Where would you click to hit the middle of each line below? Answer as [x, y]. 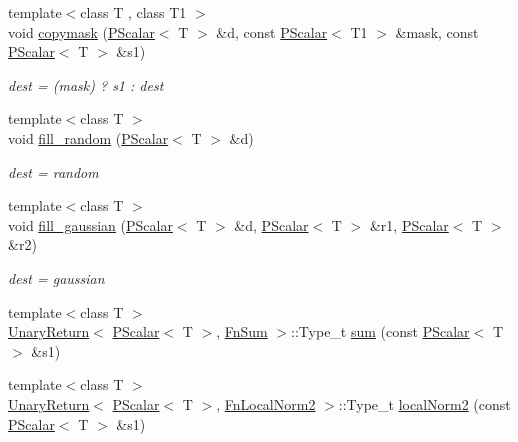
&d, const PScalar [272, 31]
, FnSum [242, 331]
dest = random [53, 171]
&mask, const [437, 31]
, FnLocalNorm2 [266, 403]
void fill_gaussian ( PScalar [90, 224]
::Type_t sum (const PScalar [380, 331]
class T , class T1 [133, 12]
